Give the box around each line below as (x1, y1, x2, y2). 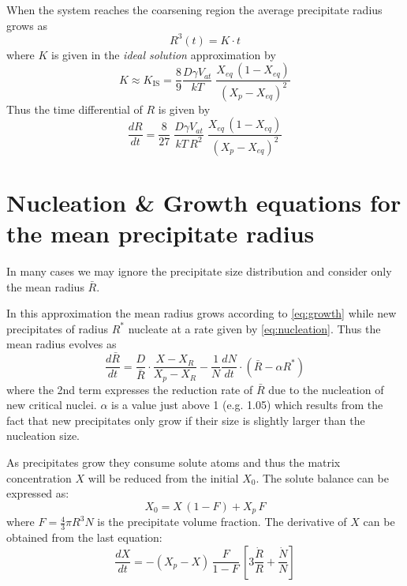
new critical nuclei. (6, 396, 97, 413)
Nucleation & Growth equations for (6, 186, 401, 218)
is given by (158, 100, 211, 117)
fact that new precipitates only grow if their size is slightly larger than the (6, 411, 365, 428)
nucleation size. (6, 427, 80, 444)
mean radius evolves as (6, 336, 117, 352)
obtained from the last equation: (6, 529, 162, 546)
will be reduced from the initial (88, 469, 239, 486)
